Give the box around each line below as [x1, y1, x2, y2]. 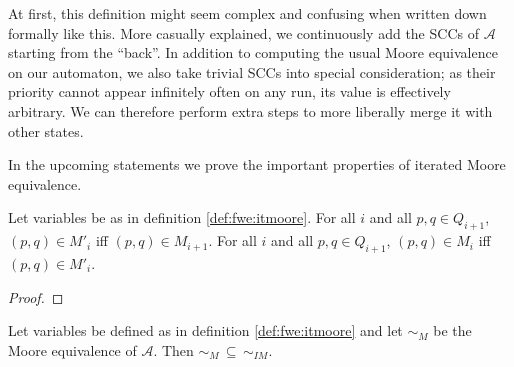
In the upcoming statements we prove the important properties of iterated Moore [8, 154, 506, 175]
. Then [153, 339, 194, 360]
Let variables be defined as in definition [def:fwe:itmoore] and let [8, 320, 403, 341]
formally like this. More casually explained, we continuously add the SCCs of [8, 22, 479, 43]
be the [433, 320, 472, 341]
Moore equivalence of [8, 339, 137, 360]
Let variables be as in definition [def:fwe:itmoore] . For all [8, 207, 356, 228]
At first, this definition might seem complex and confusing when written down [8, 3, 487, 23]
